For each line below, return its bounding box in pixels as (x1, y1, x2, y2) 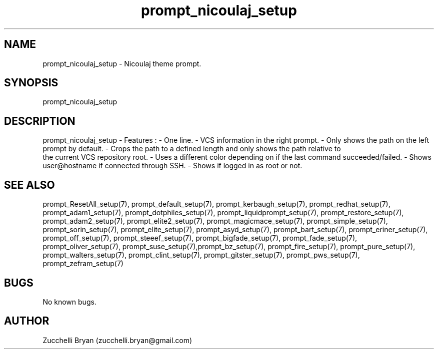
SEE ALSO (4, 178, 55, 191)
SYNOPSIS (4, 76, 58, 89)
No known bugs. (42, 297, 96, 306)
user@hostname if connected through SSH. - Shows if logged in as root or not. (42, 161, 302, 170)
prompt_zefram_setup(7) (42, 259, 123, 268)
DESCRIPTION (4, 114, 75, 127)
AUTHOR (4, 315, 49, 328)
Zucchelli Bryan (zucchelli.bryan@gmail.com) (42, 336, 192, 345)
